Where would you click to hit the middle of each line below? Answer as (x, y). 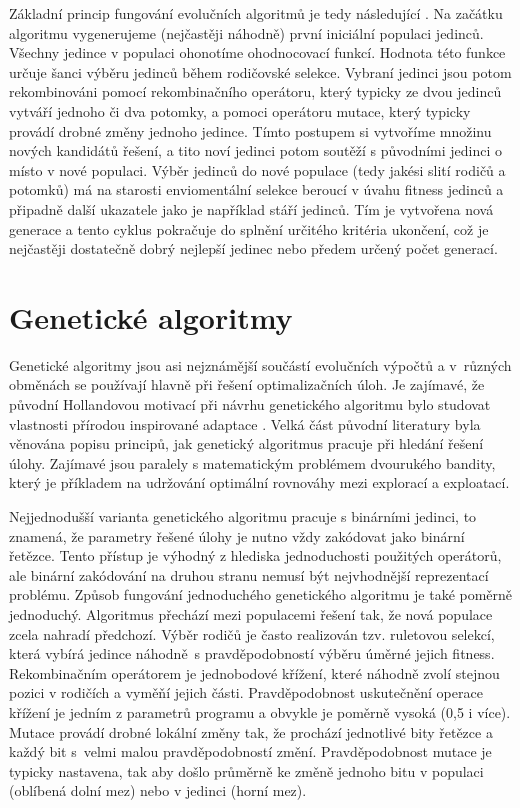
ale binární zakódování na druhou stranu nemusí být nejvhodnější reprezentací (249, 574)
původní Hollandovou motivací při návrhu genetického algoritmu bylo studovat (250, 404)
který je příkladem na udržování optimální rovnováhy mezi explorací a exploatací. (259, 482)
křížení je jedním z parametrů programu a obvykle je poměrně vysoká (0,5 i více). (260, 711)
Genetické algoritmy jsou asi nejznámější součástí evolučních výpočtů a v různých (260, 364)
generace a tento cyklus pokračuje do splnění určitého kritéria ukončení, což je (249, 228)
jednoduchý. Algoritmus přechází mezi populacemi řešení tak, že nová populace (251, 613)
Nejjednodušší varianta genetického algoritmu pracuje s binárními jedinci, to (243, 516)
